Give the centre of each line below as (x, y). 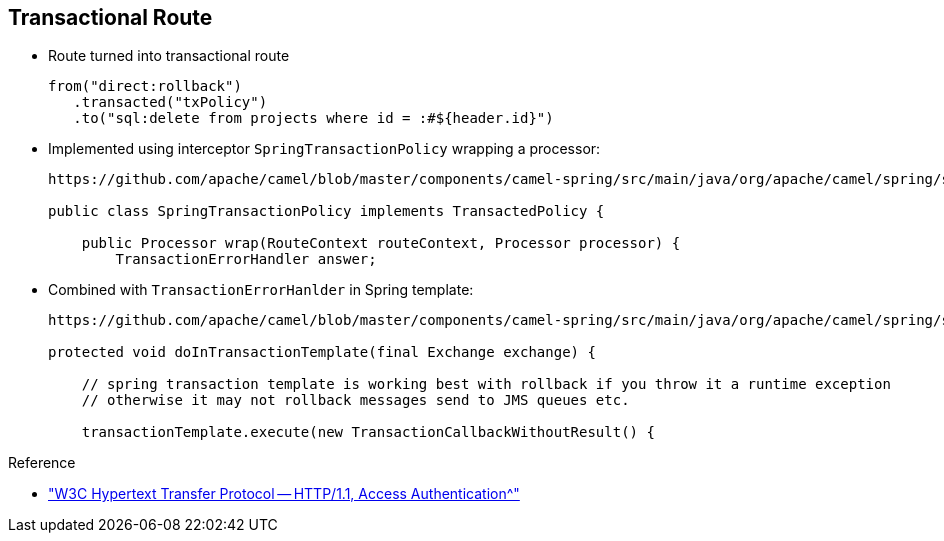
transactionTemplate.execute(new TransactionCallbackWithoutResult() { (368, 432)
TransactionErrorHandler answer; (246, 259)
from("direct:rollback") (145, 86)
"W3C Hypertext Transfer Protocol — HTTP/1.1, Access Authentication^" (284, 494)
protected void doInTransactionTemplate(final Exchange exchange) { (322, 352)
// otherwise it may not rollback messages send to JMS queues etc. (355, 400)
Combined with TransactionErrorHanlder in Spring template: (261, 290)
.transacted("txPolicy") (170, 102)
